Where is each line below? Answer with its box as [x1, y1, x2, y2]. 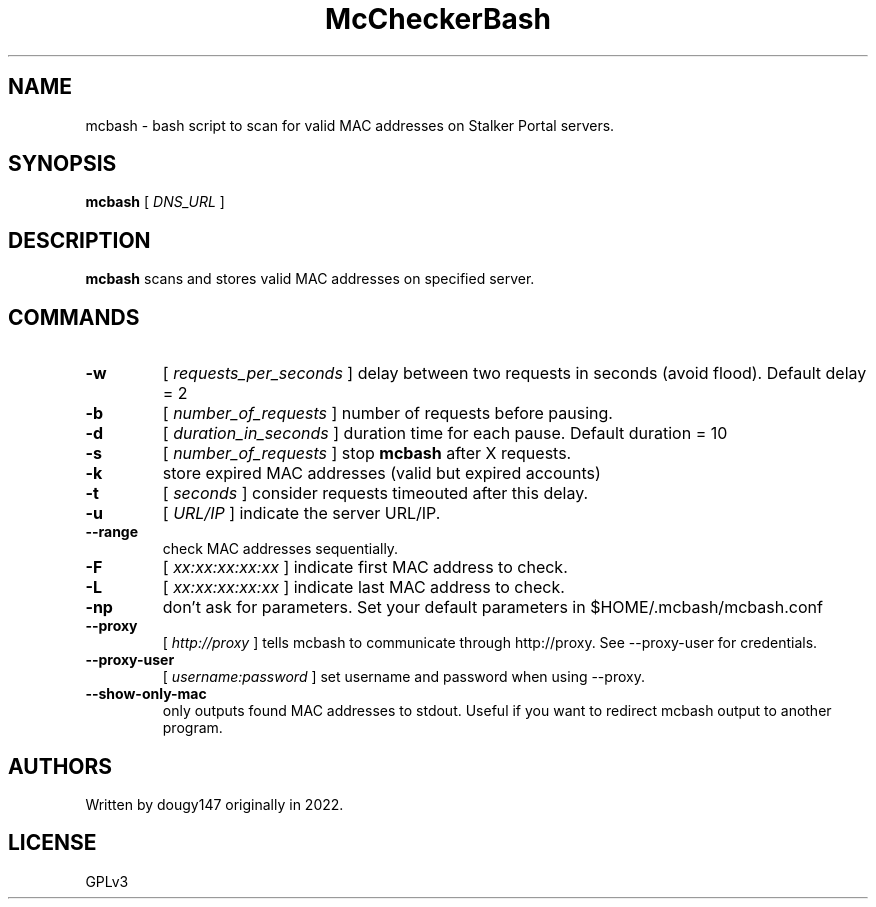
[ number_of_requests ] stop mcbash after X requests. [162, 443, 572, 464]
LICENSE [8, 830, 97, 856]
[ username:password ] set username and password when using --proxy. [162, 668, 645, 686]
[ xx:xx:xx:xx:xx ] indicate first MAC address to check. [162, 557, 568, 578]
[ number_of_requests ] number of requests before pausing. [162, 403, 613, 424]
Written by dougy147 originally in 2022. [85, 795, 344, 813]
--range [85, 523, 139, 541]
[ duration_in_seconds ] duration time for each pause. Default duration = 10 [162, 423, 728, 444]
